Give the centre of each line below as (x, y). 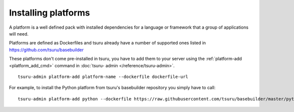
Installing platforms (49, 13)
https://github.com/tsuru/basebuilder (46, 50)
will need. (19, 34)
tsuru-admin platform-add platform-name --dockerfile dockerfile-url (103, 76)
